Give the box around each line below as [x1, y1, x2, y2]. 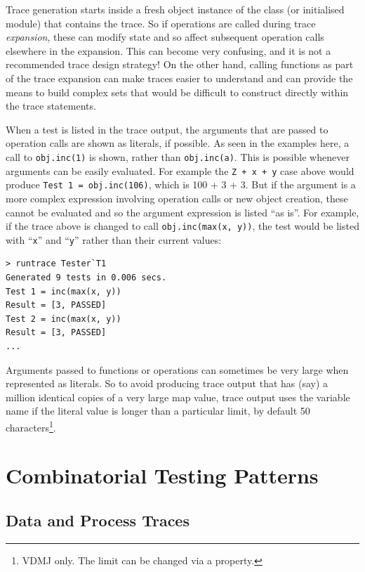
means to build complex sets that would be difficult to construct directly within [6, 84, 349, 99]
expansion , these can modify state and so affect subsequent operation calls [6, 30, 324, 44]
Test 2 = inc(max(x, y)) [6, 313, 121, 324]
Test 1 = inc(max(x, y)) [6, 286, 121, 297]
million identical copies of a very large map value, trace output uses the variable [6, 389, 350, 404]
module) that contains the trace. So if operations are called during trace [6, 15, 316, 30]
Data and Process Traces [6, 509, 190, 531]
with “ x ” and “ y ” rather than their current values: [6, 232, 222, 247]
